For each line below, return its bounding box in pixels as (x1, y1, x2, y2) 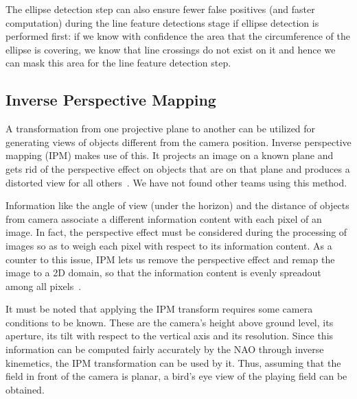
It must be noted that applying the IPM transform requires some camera (5, 302, 313, 316)
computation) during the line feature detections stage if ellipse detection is (5, 15, 319, 29)
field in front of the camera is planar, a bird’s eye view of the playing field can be (5, 369, 347, 383)
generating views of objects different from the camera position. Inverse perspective (5, 134, 352, 149)
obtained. (5, 382, 45, 396)
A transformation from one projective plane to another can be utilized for (5, 121, 316, 136)
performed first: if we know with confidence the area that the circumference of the (5, 29, 350, 43)
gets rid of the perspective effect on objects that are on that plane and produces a (5, 161, 350, 176)
